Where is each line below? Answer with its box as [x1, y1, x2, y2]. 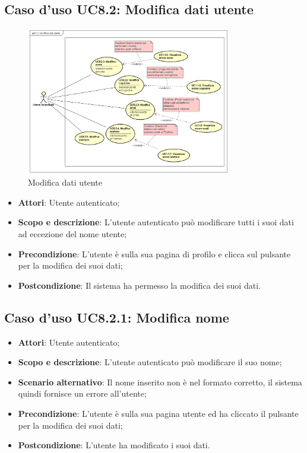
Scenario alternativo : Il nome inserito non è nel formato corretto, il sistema [18, 375, 302, 388]
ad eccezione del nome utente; [18, 228, 127, 240]
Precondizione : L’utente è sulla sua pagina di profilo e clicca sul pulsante [18, 247, 291, 260]
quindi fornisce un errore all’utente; [18, 387, 147, 400]
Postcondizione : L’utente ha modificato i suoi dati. [18, 439, 210, 451]
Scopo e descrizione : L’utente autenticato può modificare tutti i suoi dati [18, 216, 294, 228]
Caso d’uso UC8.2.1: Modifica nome [4, 308, 229, 326]
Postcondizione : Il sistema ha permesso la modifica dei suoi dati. [18, 279, 261, 291]
